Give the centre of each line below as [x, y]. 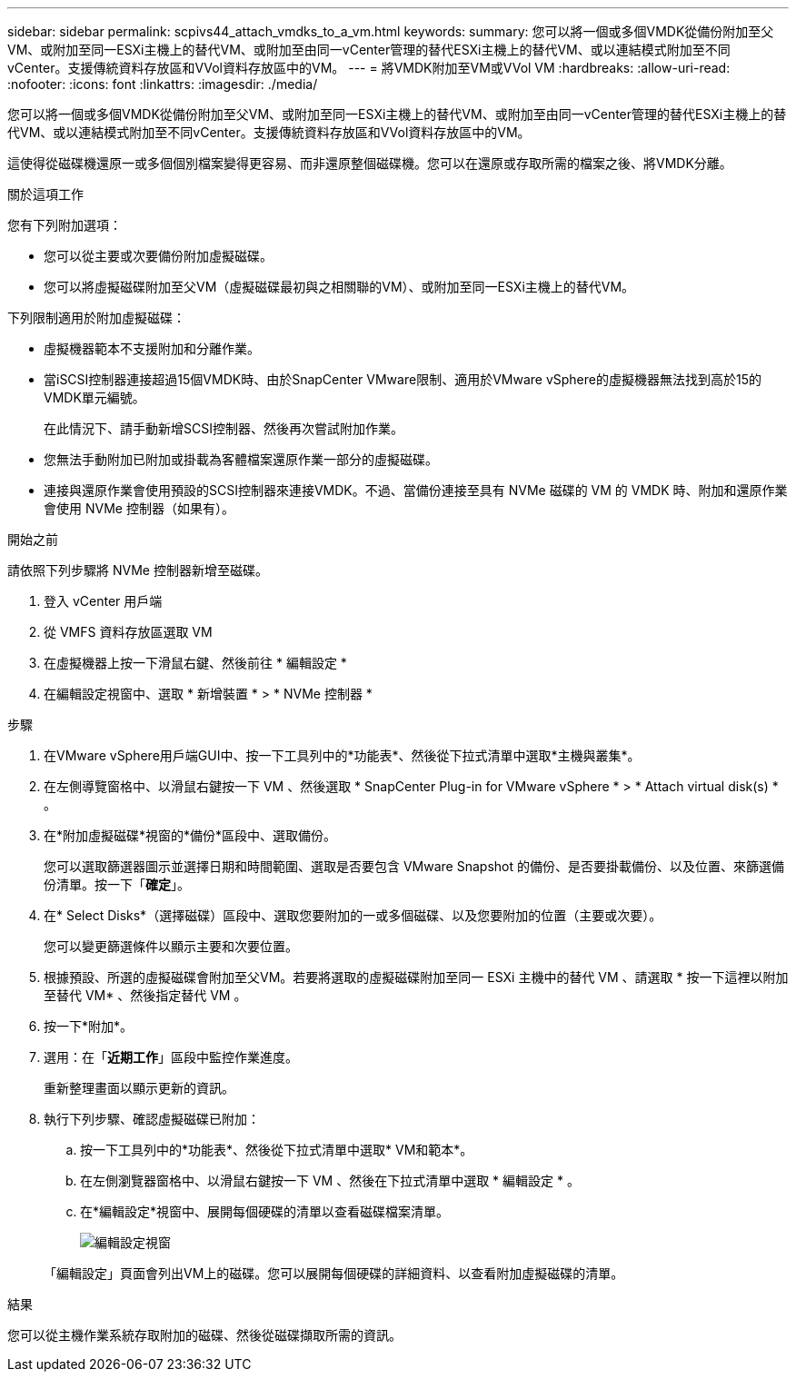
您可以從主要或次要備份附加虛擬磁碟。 [158, 256]
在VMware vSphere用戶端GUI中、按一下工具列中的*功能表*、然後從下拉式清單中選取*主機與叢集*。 [342, 755]
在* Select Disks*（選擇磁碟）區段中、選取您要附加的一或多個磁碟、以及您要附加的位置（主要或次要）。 [353, 915]
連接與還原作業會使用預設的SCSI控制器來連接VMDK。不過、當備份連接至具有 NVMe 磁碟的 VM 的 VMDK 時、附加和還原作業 [416, 490]
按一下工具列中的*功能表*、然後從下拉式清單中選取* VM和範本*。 [277, 1150]
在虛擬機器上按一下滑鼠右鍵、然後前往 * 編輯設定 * [195, 663]
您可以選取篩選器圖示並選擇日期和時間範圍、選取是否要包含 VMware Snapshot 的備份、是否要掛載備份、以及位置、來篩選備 [414, 866]
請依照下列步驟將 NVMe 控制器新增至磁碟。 [138, 570]
